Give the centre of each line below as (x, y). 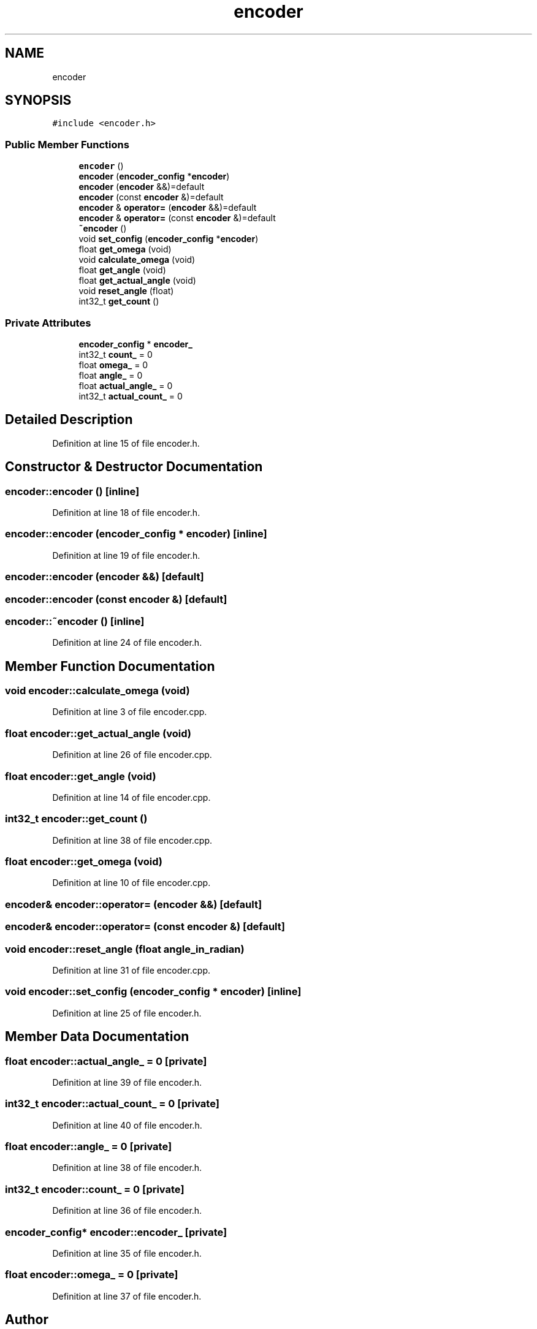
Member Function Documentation (110, 666)
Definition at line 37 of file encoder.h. (127, 1296)
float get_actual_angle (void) (137, 281)
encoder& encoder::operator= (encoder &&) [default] (134, 904)
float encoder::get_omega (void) (84, 862)
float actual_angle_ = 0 (126, 385)
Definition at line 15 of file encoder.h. (126, 443)
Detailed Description (69, 420)
